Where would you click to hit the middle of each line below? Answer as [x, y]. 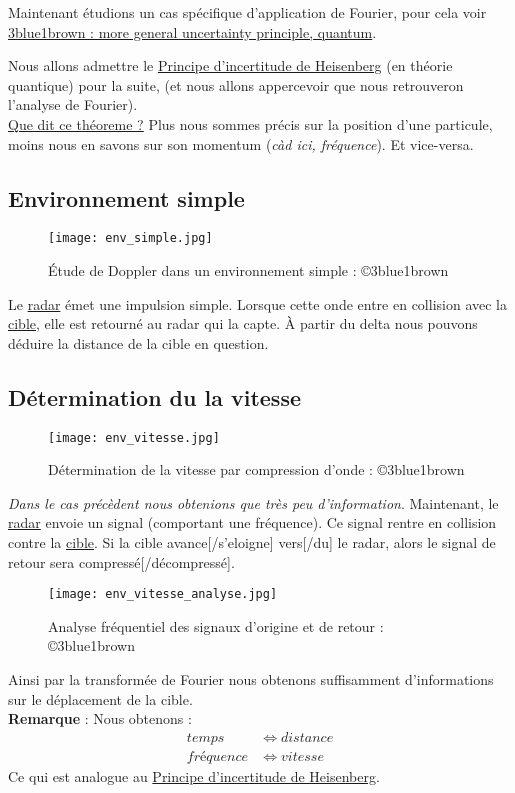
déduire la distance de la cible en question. [138, 342]
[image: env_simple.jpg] [130, 238]
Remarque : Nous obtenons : [100, 718]
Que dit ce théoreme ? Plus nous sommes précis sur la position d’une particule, [250, 123]
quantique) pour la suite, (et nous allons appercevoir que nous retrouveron [236, 84]
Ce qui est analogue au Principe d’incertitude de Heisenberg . [194, 775]
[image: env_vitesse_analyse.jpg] [163, 594]
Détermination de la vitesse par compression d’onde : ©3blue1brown [256, 469]
